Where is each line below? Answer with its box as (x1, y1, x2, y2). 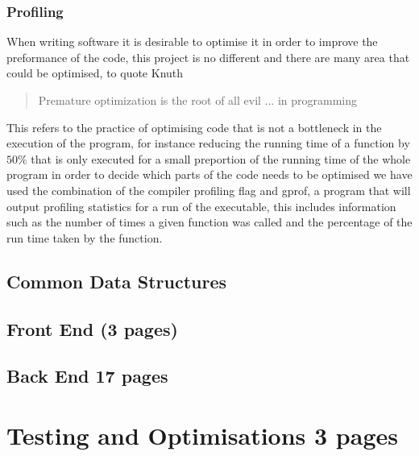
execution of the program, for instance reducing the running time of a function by (6, 135, 410, 151)
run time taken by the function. (6, 229, 163, 246)
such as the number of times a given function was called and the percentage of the (6, 213, 413, 230)
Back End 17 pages (6, 363, 168, 388)
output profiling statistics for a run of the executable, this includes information (6, 197, 396, 214)
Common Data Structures (6, 268, 226, 293)
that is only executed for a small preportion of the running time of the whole (31, 150, 411, 167)
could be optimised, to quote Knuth (6, 64, 184, 81)
